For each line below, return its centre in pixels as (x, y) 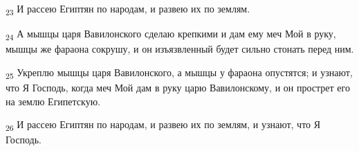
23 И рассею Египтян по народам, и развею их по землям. (128, 9)
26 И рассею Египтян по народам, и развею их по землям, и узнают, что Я (163, 125)
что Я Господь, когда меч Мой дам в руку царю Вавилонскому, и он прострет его (178, 87)
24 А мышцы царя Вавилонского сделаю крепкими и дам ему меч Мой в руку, (171, 34)
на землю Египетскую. (53, 101)
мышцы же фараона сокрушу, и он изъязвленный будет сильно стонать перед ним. (180, 49)
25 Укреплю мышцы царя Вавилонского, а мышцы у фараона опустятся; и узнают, (179, 73)
